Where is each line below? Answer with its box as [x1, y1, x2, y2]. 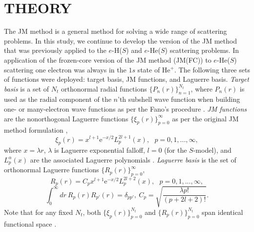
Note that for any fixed [4, 207, 73, 217]
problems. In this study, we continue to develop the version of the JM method [4, 35, 237, 46]
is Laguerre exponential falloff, [54, 145, 145, 155]
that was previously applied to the [4, 45, 106, 55]
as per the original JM [172, 113, 239, 123]
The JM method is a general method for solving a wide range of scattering [4, 26, 227, 36]
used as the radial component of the [4, 94, 111, 104]
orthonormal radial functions [61, 83, 147, 93]
